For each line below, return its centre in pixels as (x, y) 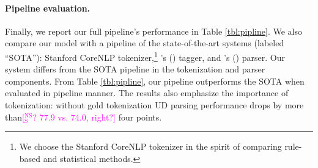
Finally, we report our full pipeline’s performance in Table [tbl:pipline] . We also (153, 31)
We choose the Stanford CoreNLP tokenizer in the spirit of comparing (150, 146)
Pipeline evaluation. (48, 8)
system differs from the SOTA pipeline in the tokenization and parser (135, 69)
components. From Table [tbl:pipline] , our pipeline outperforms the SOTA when (155, 81)
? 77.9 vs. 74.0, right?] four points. (97, 117)
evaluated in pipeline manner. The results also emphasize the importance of (147, 93)
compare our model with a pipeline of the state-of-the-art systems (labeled (145, 43)
